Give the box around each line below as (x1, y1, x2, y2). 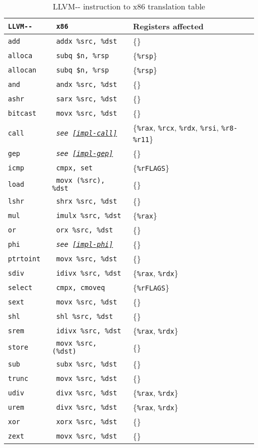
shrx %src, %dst (56, 197, 117, 205)
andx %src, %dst (56, 80, 117, 88)
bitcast (8, 109, 37, 117)
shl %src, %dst (56, 312, 113, 320)
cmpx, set (56, 163, 93, 172)
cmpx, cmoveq (56, 283, 105, 292)
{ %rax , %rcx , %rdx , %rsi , (132, 122, 219, 133)
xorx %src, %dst (56, 417, 117, 426)
